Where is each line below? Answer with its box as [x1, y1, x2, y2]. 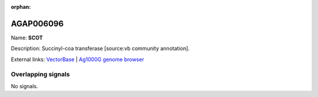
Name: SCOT [11, 34, 44, 41]
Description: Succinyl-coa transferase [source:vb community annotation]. [11, 45, 190, 52]
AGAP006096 [11, 18, 64, 29]
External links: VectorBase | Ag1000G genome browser [11, 56, 144, 63]
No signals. [11, 82, 38, 89]
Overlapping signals [11, 71, 70, 79]
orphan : [11, 4, 31, 10]
